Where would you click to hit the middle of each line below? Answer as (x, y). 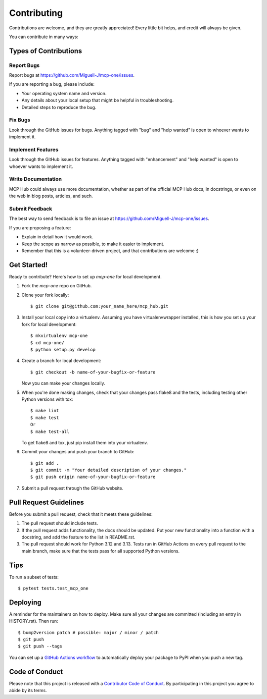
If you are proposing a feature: (40, 227)
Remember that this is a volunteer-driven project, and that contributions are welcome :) (110, 251)
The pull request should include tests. (60, 523)
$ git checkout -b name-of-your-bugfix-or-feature (93, 372)
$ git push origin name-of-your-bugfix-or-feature (93, 477)
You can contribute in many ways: (44, 37)
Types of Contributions (45, 51)
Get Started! (28, 265)
